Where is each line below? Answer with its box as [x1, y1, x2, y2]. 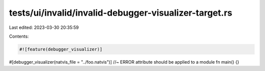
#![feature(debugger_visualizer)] [19, 47, 103, 52]
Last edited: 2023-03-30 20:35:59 [9, 24, 79, 30]
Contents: [9, 33, 29, 39]
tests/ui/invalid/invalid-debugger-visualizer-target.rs [9, 7, 233, 18]
